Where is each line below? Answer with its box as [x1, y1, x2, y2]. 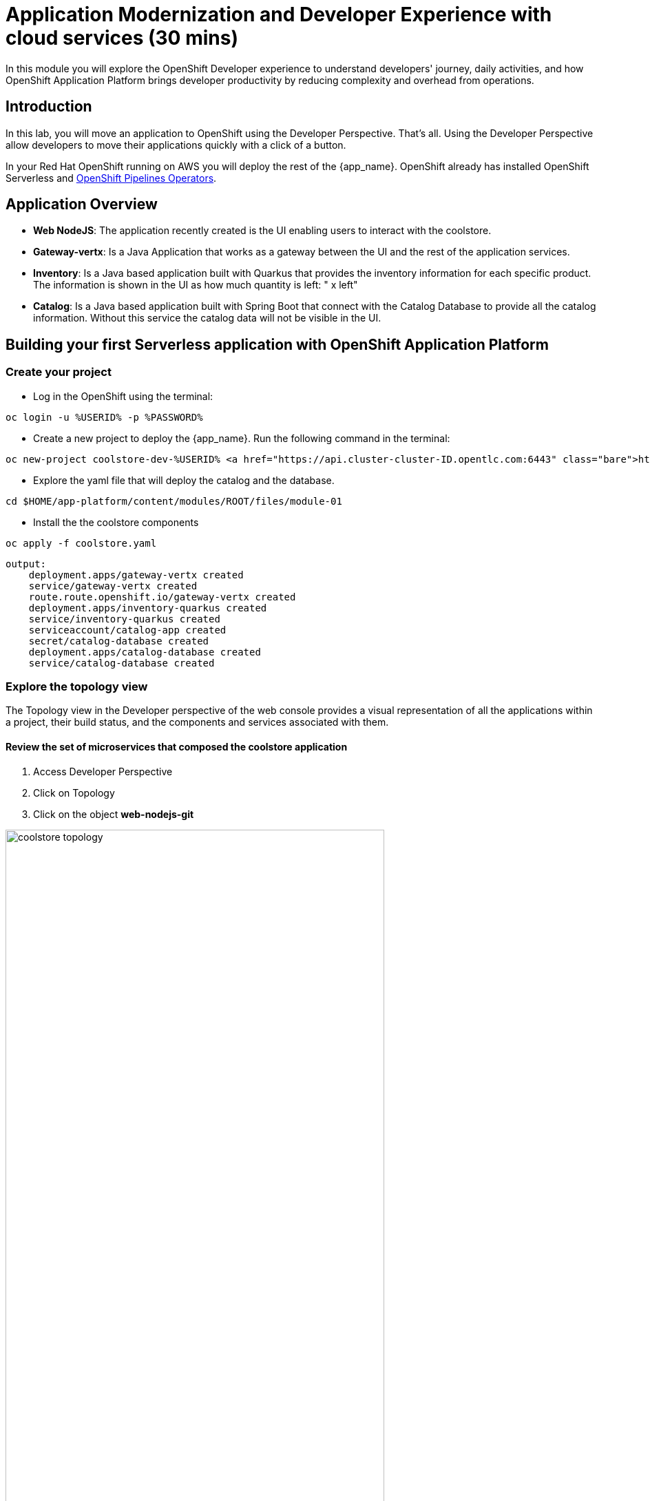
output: [6, 558, 47, 569]
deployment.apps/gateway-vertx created [28, 569, 244, 580]
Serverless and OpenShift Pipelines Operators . [6, 171, 217, 184]
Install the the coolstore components [33, 516, 199, 528]
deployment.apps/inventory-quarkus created [28, 602, 267, 613]
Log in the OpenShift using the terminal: [33, 390, 213, 402]
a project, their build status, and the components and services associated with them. [6, 716, 389, 728]
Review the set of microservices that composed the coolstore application [6, 741, 348, 753]
